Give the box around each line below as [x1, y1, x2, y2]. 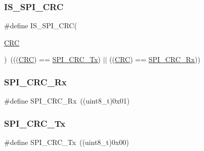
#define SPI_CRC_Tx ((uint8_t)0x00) [4, 137, 129, 147]
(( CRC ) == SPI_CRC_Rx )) [109, 54, 200, 65]
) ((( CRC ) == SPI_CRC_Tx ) [4, 54, 101, 65]
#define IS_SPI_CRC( [4, 20, 77, 31]
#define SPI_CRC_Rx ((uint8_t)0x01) [4, 95, 130, 106]
